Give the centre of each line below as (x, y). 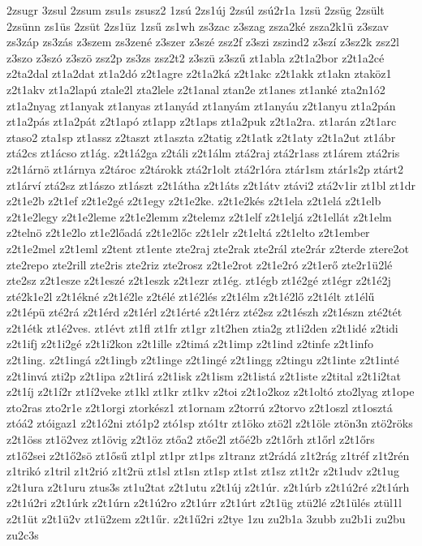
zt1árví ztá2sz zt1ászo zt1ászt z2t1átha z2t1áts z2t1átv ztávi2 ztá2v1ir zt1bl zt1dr (211, 185)
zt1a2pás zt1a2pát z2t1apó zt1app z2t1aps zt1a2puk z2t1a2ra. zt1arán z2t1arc (202, 121)
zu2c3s (23, 534)
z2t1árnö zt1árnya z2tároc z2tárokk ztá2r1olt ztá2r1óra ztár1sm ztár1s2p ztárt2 (205, 168)
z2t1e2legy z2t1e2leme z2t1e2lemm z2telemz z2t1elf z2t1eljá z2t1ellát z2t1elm (199, 216)
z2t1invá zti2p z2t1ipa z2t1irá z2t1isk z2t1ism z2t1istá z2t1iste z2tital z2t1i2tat (204, 375)
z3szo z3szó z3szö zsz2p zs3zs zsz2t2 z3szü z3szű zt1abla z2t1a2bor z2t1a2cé (196, 57)
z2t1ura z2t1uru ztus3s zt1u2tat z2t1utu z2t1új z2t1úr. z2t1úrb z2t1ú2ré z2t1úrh (208, 486)
